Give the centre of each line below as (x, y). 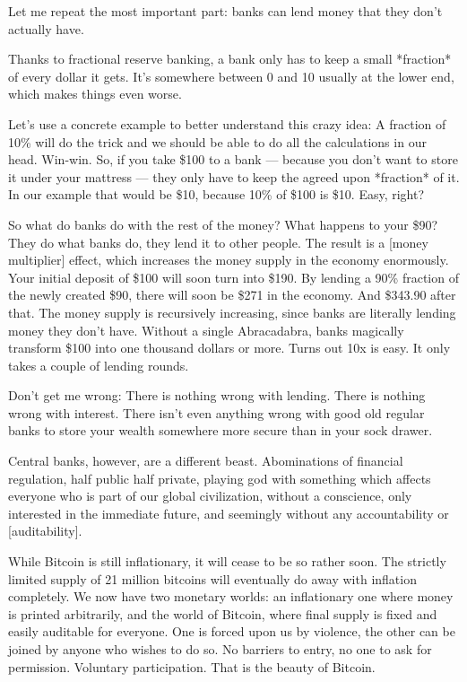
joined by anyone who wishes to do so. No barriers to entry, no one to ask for (220, 649)
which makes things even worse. (95, 94)
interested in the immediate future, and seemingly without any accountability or (229, 513)
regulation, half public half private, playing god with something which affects (220, 478)
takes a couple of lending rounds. (99, 365)
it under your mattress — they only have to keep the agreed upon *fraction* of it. (234, 176)
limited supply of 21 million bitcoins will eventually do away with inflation (212, 578)
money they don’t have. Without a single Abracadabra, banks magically (206, 330)
